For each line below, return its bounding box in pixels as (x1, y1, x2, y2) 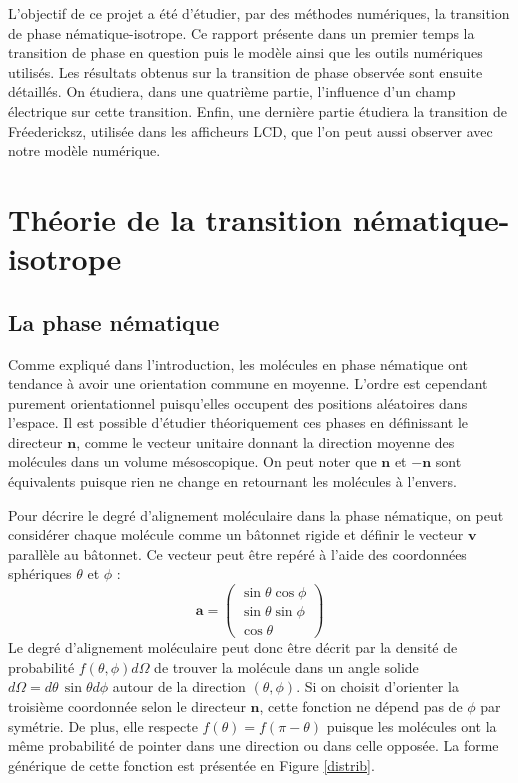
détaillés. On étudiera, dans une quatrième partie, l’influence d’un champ (8, 81, 456, 102)
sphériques (8, 563, 72, 584)
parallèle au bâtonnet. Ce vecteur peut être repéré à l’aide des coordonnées (8, 543, 467, 564)
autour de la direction (112, 676, 246, 697)
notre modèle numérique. (8, 140, 161, 161)
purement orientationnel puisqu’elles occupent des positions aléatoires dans (8, 392, 468, 413)
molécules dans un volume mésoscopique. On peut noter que (8, 451, 377, 472)
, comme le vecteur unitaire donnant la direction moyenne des (76, 431, 455, 452)
